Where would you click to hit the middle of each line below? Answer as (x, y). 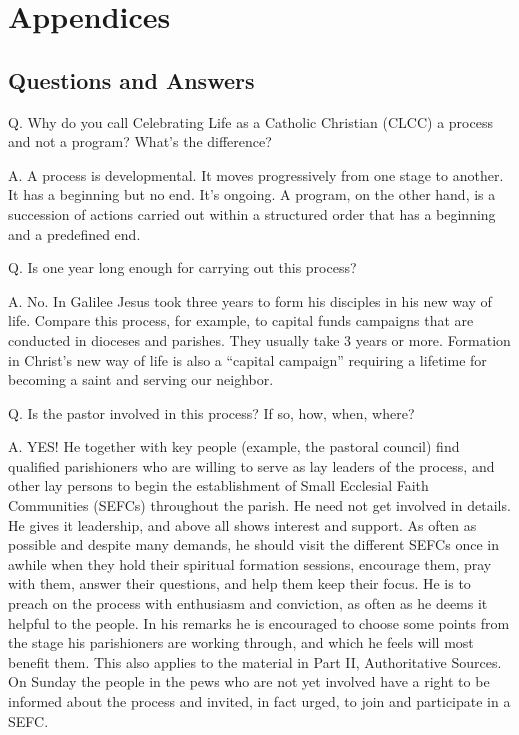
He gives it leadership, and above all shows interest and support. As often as (242, 524)
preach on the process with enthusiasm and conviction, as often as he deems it (248, 603)
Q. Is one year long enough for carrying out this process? (182, 267)
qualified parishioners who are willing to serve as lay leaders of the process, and (251, 465)
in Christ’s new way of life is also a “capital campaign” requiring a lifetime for (247, 359)
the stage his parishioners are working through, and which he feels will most (241, 642)
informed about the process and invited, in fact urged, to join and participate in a (259, 701)
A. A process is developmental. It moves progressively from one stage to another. (256, 174)
